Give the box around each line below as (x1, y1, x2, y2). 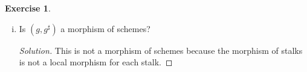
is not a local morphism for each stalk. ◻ (19, 56, 173, 68)
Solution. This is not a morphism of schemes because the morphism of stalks (19, 44, 303, 56)
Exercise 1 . (5, 2, 51, 14)
